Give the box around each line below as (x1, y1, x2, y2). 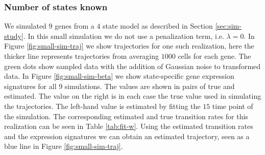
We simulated (4, 20, 46, 31)
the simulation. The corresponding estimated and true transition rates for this (4, 110, 248, 121)
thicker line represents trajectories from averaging (4, 51, 159, 61)
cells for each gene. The (178, 51, 251, 61)
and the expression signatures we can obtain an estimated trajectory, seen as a (4, 130, 250, 141)
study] (4, 30, 23, 41)
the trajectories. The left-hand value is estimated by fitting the (4, 100, 201, 111)
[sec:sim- (215, 20, 242, 31)
